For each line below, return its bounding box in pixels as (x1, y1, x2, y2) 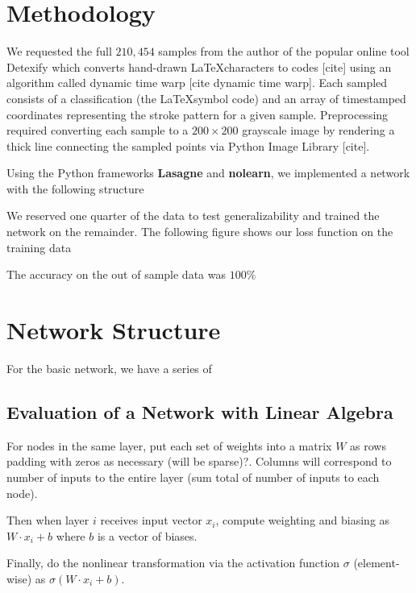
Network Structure (6, 313, 221, 346)
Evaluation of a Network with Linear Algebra (6, 399, 393, 424)
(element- (353, 554, 400, 571)
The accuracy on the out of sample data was (6, 266, 226, 283)
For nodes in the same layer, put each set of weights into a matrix (6, 437, 332, 454)
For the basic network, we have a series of (6, 359, 212, 376)
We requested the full (6, 43, 112, 60)
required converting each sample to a (6, 122, 189, 139)
